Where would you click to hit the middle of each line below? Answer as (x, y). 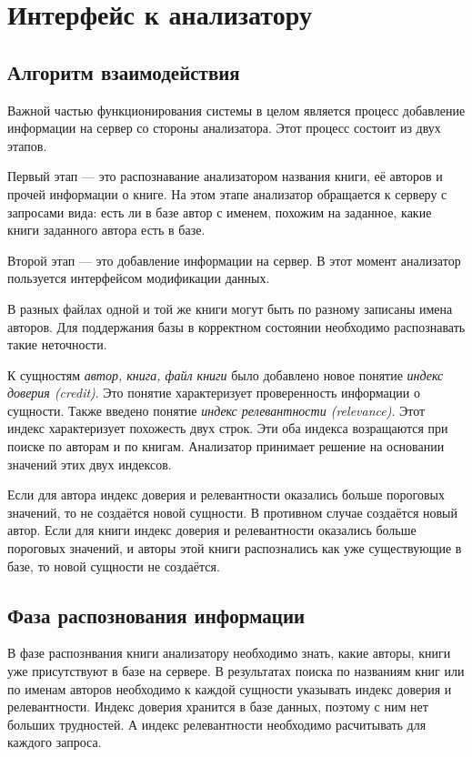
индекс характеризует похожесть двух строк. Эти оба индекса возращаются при (228, 428)
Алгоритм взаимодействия (124, 71)
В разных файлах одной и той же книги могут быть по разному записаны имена (230, 308)
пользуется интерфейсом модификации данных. (139, 278)
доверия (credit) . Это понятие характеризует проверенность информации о (214, 393)
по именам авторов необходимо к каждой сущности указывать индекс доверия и (230, 688)
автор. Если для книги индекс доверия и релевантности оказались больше (212, 530)
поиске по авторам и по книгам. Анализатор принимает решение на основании (226, 446)
